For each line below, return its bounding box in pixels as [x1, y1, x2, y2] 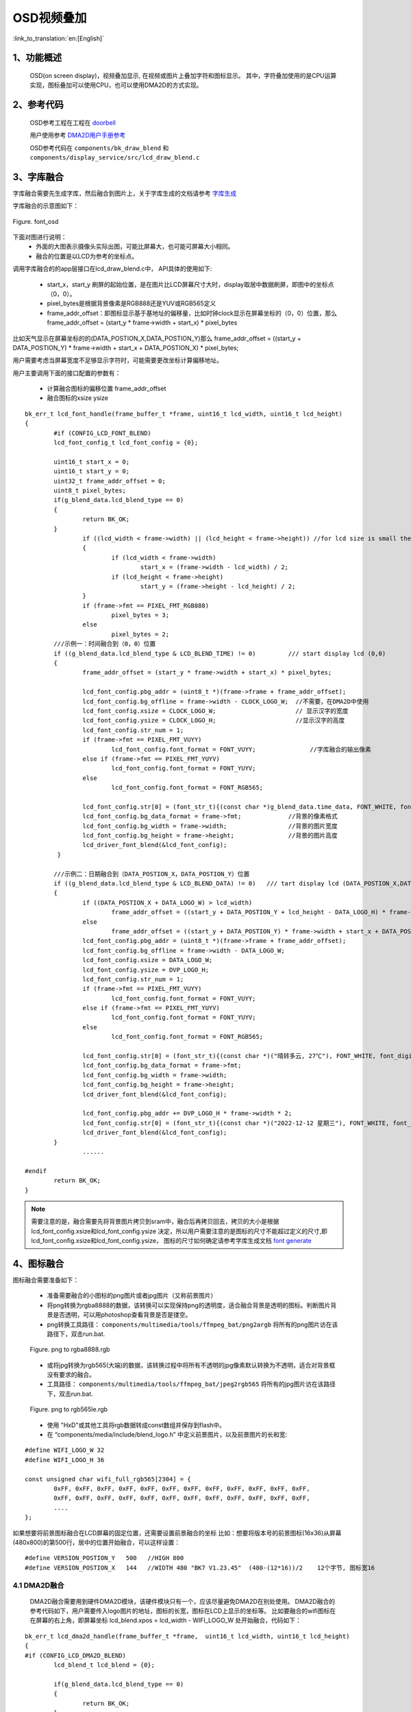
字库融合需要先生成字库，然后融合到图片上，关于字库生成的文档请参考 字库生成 [12, 189, 236, 197]
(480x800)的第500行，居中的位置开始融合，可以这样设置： [12, 1538, 181, 1546]
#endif [25, 1167, 47, 1174]
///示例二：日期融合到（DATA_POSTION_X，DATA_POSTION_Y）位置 [53, 870, 250, 878]
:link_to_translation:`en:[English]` [12, 34, 105, 42]
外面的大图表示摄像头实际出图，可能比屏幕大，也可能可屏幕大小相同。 [36, 242, 234, 251]
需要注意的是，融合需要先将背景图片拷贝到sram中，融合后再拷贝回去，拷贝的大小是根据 [31, 1218, 279, 1226]
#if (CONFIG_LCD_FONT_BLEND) [53, 429, 152, 437]
